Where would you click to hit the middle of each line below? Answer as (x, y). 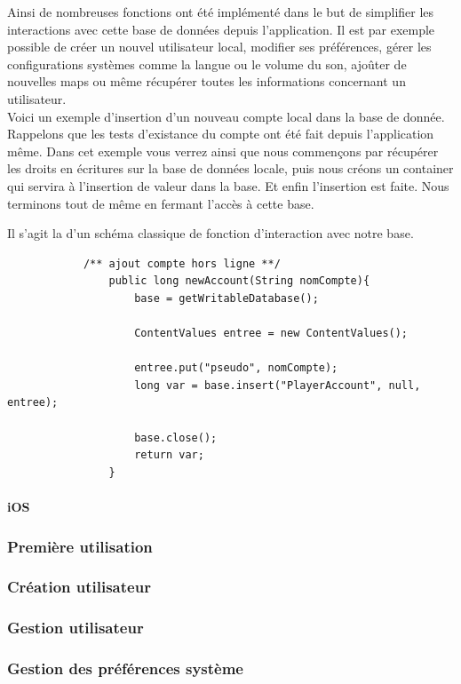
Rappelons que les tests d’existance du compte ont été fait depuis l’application (221, 134)
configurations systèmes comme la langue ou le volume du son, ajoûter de (207, 64)
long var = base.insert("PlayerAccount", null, (278, 385)
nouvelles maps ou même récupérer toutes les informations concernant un (207, 81)
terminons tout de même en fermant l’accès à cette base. (161, 203)
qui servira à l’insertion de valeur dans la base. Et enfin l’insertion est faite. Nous (228, 185)
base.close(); (176, 437)
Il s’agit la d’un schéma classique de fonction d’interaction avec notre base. (211, 233)
